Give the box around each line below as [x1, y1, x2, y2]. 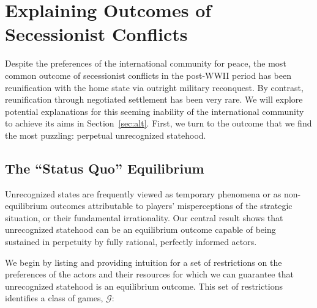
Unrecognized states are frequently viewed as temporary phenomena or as [5, 187, 282, 200]
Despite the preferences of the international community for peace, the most [5, 57, 286, 70]
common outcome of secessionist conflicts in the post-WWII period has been [5, 68, 291, 81]
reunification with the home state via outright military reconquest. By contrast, [5, 81, 304, 94]
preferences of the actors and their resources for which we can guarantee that [5, 268, 294, 280]
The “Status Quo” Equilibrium [5, 158, 204, 177]
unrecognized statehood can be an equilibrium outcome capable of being [5, 223, 276, 236]
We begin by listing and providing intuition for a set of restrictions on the [5, 255, 282, 268]
